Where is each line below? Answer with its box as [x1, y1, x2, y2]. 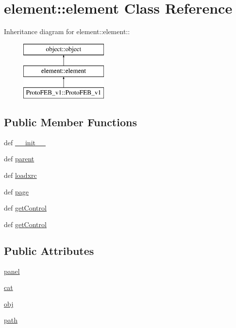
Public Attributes [4, 243, 94, 258]
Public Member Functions [4, 115, 137, 130]
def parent [4, 154, 34, 164]
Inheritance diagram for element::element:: [4, 26, 130, 37]
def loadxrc [4, 170, 37, 180]
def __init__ [4, 137, 46, 147]
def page [4, 186, 29, 196]
